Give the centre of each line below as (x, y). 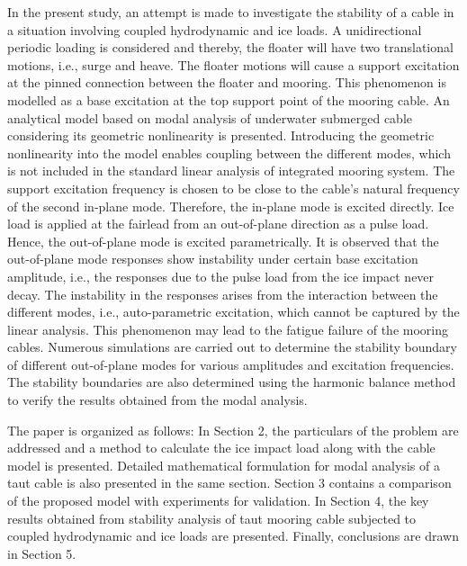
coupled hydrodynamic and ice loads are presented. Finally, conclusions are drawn (233, 536)
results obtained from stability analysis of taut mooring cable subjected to (212, 518)
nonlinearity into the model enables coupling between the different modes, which (229, 153)
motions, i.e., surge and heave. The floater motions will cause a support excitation (233, 64)
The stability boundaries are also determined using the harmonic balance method (232, 382)
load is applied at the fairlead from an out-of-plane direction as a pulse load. (218, 224)
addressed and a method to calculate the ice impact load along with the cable (221, 448)
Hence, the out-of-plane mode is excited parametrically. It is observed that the (223, 241)
